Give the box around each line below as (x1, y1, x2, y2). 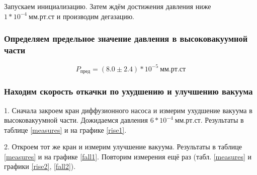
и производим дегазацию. (56, 11, 135, 21)
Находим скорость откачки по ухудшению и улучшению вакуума (4, 85, 253, 98)
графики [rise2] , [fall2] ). (4, 161, 76, 171)
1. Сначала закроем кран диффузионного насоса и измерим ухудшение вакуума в (4, 105, 252, 115)
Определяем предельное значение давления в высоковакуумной (4, 32, 248, 45)
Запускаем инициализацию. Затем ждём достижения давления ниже (4, 1, 211, 11)
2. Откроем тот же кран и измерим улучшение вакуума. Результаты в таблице (4, 141, 242, 152)
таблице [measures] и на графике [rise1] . (4, 124, 127, 135)
